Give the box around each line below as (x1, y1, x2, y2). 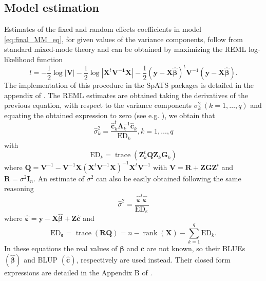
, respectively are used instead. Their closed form (76, 254, 231, 265)
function (36, 53, 63, 64)
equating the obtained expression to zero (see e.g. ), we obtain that (4, 109, 215, 120)
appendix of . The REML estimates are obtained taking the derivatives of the (4, 89, 248, 100)
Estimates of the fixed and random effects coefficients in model (4, 24, 201, 34)
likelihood (4, 53, 35, 64)
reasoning (4, 183, 34, 194)
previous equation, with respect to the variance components (4, 100, 192, 110)
